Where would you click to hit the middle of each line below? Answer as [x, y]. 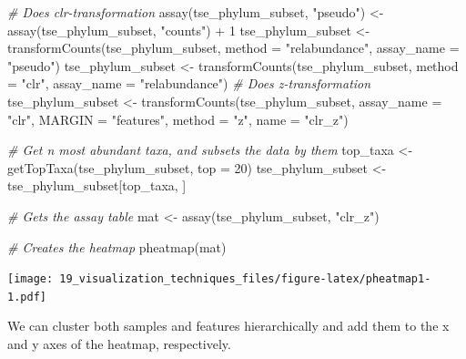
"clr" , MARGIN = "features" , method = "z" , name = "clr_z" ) [178, 119]
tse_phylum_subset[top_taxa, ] [97, 185]
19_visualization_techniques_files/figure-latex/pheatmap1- [245, 279]
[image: [30, 279]
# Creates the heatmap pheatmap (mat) [117, 246]
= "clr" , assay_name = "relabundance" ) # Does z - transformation [189, 83]
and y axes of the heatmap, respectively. [119, 344]
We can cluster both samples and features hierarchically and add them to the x [228, 326]
